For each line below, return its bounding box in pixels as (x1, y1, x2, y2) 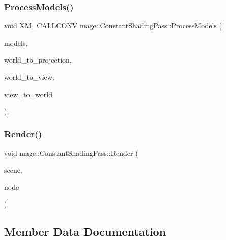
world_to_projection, (4, 54, 72, 65)
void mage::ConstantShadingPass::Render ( (4, 147, 138, 158)
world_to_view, (4, 72, 54, 82)
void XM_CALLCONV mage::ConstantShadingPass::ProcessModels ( (4, 20, 222, 31)
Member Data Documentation (4, 223, 166, 239)
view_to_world (4, 88, 52, 99)
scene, (4, 164, 22, 175)
